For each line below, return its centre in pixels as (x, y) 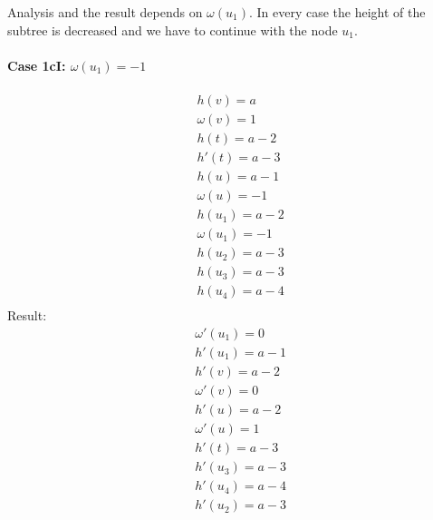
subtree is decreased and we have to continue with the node (173, 29)
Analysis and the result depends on (105, 12)
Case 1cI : (37, 65)
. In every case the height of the (337, 12)
